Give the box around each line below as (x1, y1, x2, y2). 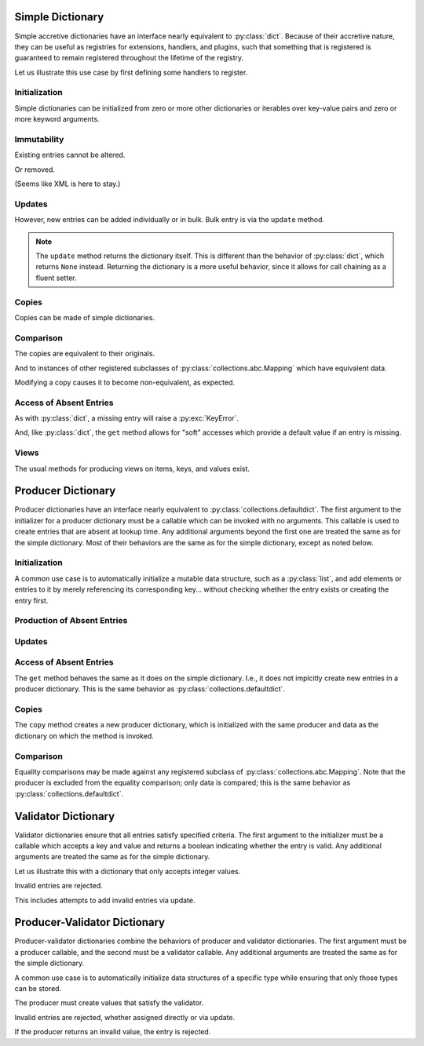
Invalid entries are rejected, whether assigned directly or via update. (14, 1012, 236, 1022)
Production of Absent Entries (14, 615, 128, 626)
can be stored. (14, 984, 62, 993)
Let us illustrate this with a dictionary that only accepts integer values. (14, 866, 241, 876)
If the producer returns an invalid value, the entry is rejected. (14, 1027, 211, 1037)
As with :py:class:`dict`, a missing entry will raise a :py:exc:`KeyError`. (14, 414, 239, 423)
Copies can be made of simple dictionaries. (14, 312, 155, 322)
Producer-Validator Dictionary (14, 916, 165, 929)
